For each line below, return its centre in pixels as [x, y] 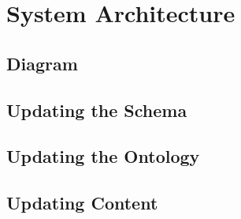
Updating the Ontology [103, 156]
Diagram [42, 63]
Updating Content [82, 203]
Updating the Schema [97, 109]
